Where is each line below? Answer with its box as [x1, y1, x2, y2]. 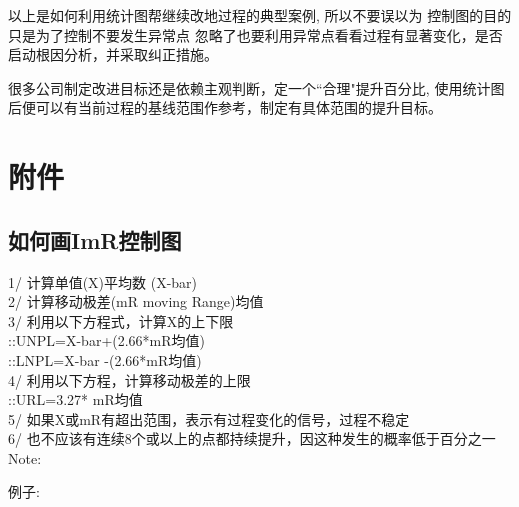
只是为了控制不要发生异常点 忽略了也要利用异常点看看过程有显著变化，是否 [8, 24, 503, 45]
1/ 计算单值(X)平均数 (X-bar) [8, 271, 198, 292]
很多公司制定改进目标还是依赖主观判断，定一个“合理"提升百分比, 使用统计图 [8, 77, 505, 98]
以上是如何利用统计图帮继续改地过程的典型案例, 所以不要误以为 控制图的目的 [8, 5, 512, 25]
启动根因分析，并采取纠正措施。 [8, 44, 218, 65]
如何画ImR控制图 [8, 224, 182, 255]
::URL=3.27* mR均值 [8, 389, 143, 410]
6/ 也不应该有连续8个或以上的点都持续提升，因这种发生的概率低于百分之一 [8, 428, 496, 449]
